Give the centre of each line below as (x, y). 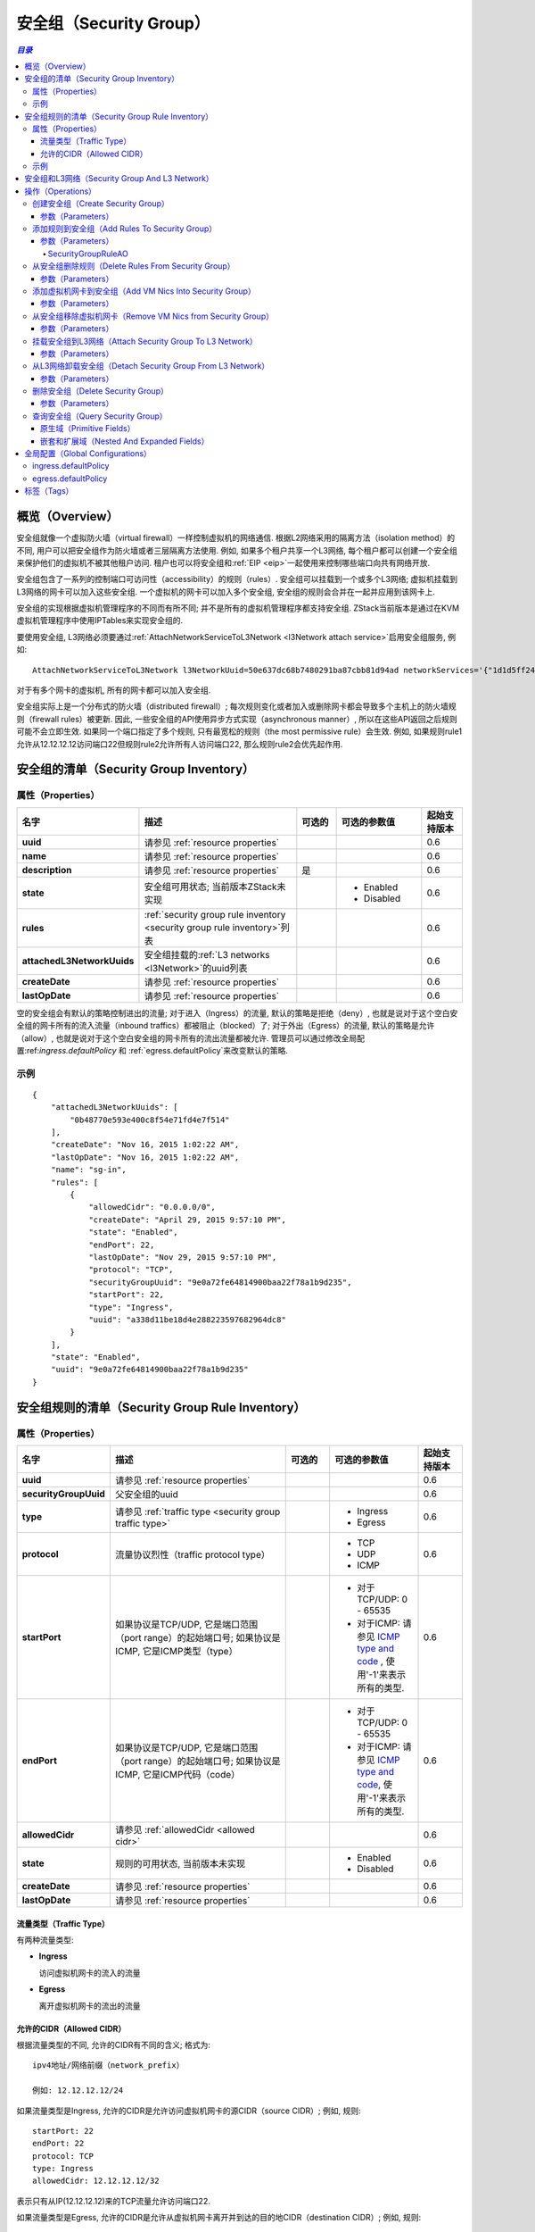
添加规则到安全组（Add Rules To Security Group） (125, 229)
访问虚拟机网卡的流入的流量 (90, 1972)
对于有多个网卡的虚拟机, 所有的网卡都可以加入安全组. (114, 690)
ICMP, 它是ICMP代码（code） (177, 1775)
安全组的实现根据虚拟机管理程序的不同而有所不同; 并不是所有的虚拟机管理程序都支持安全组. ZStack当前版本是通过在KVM (238, 608)
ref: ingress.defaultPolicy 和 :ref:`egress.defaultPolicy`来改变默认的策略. (158, 1050)
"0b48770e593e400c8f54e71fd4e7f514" (150, 1120)
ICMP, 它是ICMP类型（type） (176, 1652)
